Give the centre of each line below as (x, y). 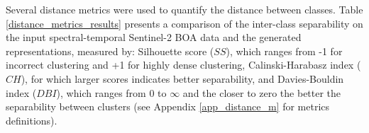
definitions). (32, 120)
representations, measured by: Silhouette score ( (110, 51)
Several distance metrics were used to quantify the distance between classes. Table (184, 9)
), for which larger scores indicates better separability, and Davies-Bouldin (182, 78)
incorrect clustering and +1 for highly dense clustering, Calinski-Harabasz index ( (183, 65)
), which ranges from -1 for (284, 51)
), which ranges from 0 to (111, 92)
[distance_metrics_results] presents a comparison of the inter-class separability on (184, 23)
